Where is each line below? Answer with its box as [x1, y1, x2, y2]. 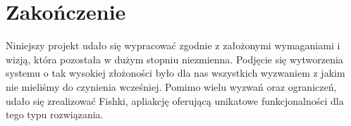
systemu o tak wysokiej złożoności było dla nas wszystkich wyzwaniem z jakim [6, 65, 345, 80]
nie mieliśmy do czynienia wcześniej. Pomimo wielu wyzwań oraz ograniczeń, [6, 79, 337, 94]
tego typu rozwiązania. [6, 107, 104, 122]
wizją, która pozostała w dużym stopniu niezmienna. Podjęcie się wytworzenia [6, 51, 343, 66]
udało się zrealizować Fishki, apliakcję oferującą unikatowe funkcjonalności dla [6, 93, 344, 108]
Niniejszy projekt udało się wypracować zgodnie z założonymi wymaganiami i [6, 38, 340, 53]
